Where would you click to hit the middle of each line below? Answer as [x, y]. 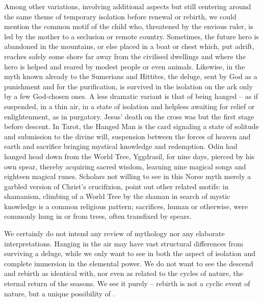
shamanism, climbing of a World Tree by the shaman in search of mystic [117, 196]
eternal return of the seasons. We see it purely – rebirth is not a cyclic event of [127, 283]
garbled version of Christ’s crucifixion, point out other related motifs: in [116, 186]
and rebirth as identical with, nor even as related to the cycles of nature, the [124, 273]
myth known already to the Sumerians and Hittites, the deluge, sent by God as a [131, 76]
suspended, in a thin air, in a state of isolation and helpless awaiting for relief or [129, 106]
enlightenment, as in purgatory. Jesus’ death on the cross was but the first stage [129, 116]
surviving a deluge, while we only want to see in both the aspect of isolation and [130, 253]
